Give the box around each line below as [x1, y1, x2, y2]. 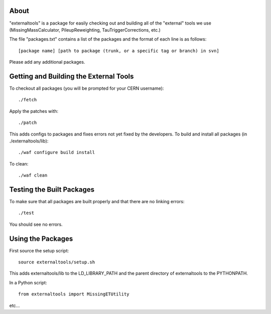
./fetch [18, 97, 37, 103]
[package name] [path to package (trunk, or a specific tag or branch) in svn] [18, 48, 219, 54]
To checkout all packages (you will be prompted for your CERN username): [9, 85, 164, 91]
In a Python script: [9, 279, 47, 285]
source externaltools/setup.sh [18, 259, 95, 265]
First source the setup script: [9, 247, 69, 253]
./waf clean [18, 173, 48, 178]
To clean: [9, 161, 29, 167]
